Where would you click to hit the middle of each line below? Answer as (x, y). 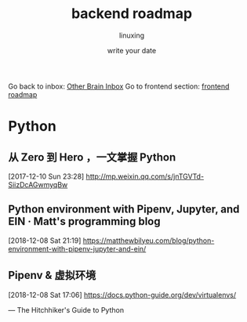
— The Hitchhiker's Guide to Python (66, 309)
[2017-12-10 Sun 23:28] (46, 176)
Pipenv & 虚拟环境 (52, 275)
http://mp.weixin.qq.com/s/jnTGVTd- (145, 176)
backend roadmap (132, 14)
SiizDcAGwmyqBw (38, 184)
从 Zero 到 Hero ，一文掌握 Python (92, 157)
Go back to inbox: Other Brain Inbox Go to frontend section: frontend (119, 86)
